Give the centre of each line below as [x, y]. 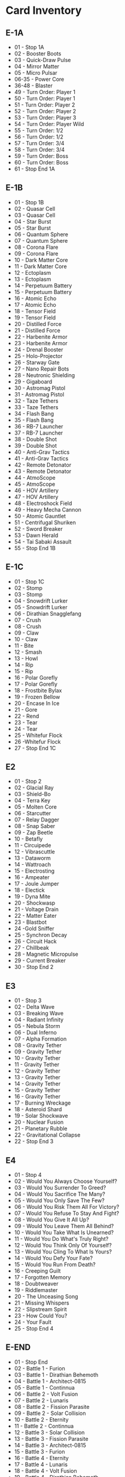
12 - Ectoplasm [33, 272]
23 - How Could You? [41, 1316]
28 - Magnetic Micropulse [46, 954]
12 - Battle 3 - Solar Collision [49, 1432]
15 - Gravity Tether [37, 1090]
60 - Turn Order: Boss [41, 162]
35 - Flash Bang [34, 420]
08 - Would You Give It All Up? [51, 1220]
